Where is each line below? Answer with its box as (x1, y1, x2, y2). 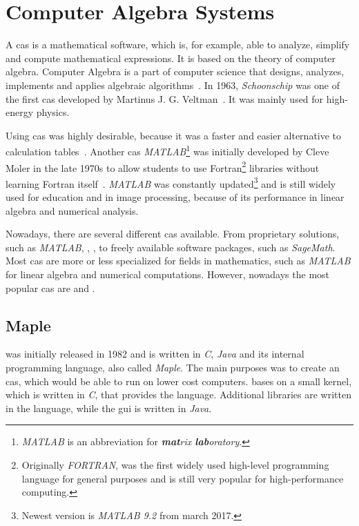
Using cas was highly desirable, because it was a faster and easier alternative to (6, 128, 342, 142)
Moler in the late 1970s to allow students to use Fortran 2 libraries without (6, 158, 320, 175)
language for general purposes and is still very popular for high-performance (21, 471, 344, 485)
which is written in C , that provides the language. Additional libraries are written (6, 387, 351, 402)
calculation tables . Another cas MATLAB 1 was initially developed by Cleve (6, 142, 329, 158)
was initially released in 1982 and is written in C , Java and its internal (6, 347, 304, 361)
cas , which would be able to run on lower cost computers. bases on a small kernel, (6, 373, 352, 388)
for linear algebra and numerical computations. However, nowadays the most (6, 267, 330, 281)
